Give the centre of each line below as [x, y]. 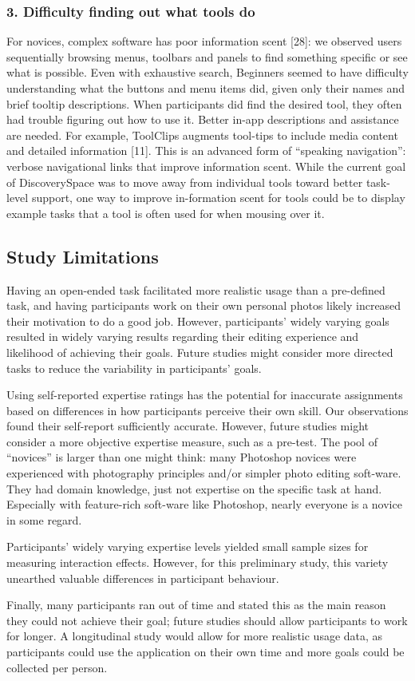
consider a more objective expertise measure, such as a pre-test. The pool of [192, 441]
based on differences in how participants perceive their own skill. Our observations [207, 410]
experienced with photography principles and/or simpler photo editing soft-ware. [204, 473]
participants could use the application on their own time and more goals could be [206, 652]
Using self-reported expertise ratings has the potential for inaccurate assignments [205, 395]
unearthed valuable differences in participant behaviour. [143, 578]
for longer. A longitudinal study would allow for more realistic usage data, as [195, 636]
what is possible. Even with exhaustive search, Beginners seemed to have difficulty [207, 72]
